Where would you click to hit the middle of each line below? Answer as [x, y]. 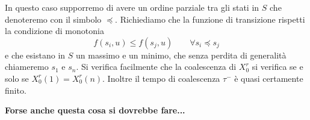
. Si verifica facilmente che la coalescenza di [156, 67]
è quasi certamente [269, 78]
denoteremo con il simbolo [53, 19]
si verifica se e [277, 67]
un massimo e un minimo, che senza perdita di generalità [181, 55]
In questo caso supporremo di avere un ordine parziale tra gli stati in [132, 7]
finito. [16, 90]
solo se [17, 78]
